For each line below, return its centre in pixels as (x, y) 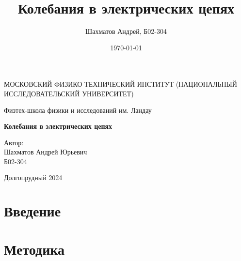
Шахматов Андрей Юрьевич (46, 152)
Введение (32, 211)
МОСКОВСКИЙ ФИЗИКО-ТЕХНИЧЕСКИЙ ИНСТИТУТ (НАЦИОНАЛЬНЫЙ (120, 84)
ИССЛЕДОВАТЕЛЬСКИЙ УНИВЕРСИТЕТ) (69, 93)
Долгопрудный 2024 (33, 177)
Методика (34, 249)
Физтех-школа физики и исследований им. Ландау (78, 110)
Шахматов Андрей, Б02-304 (126, 31)
